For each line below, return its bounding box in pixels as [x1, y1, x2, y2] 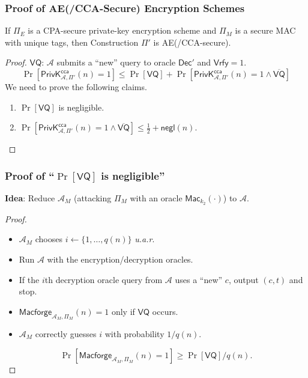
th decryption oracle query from [44, 273, 163, 285]
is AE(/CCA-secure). [153, 35, 231, 48]
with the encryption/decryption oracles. [47, 253, 193, 266]
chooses [35, 233, 63, 245]
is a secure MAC [235, 24, 296, 37]
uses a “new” [175, 273, 223, 285]
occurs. [152, 305, 178, 317]
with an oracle [130, 192, 183, 204]
